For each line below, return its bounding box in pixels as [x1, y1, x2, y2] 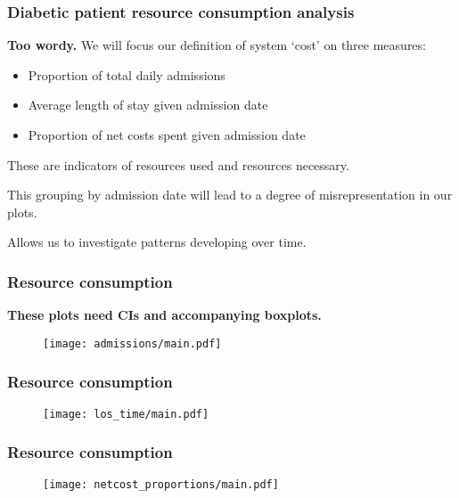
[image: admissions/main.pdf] [43, 337, 222, 350]
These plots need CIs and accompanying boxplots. [7, 306, 322, 324]
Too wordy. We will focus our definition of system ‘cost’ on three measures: [7, 36, 426, 54]
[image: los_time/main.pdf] [43, 407, 209, 420]
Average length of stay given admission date [28, 95, 268, 114]
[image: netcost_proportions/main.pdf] [43, 478, 279, 491]
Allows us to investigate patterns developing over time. [7, 233, 307, 251]
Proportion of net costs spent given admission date [28, 126, 306, 143]
